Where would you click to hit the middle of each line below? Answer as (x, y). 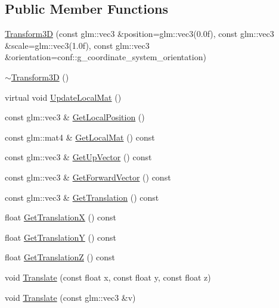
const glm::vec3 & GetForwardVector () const (88, 177)
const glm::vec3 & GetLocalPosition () (75, 117)
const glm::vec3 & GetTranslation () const (82, 197)
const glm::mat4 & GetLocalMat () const (80, 137)
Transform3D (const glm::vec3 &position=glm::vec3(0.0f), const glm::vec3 (139, 34)
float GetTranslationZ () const (60, 257)
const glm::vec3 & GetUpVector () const (78, 157)
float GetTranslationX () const (61, 217)
